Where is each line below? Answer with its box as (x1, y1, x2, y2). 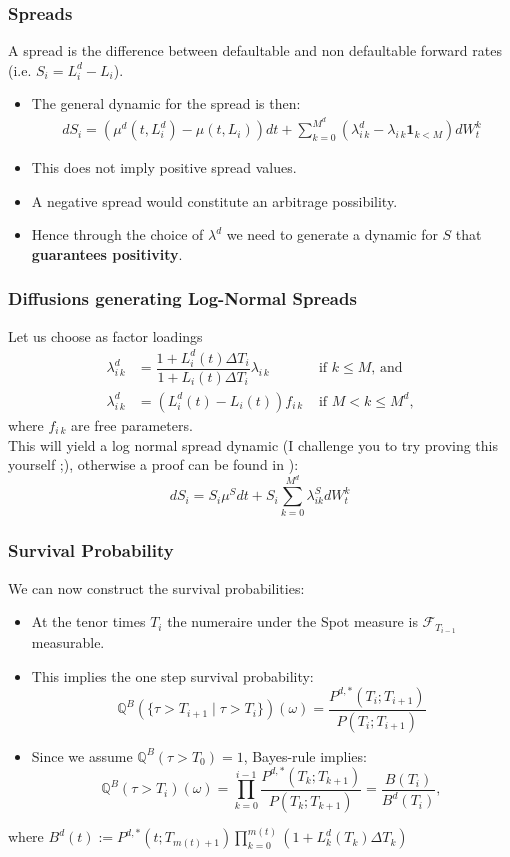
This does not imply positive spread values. (31, 157, 297, 178)
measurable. (31, 632, 105, 653)
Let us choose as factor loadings (8, 325, 203, 346)
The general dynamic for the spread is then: (31, 93, 301, 114)
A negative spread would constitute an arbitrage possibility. (31, 190, 398, 211)
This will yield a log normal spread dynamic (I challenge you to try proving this (8, 434, 499, 455)
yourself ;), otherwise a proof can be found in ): (8, 454, 299, 475)
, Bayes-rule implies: (243, 745, 367, 766)
